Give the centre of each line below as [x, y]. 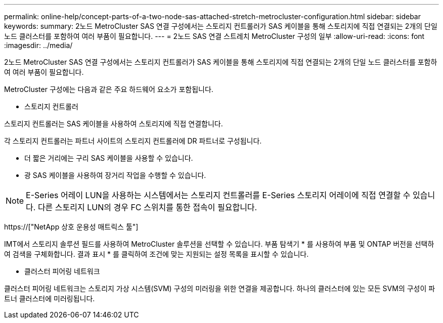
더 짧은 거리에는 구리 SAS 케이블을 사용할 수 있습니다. [109, 158]
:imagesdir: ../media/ [38, 45]
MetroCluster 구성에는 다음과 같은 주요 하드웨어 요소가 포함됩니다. [109, 89]
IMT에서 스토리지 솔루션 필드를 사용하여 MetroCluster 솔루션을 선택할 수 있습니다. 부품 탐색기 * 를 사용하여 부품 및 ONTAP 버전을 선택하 [219, 244]
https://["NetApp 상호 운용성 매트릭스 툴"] [71, 227]
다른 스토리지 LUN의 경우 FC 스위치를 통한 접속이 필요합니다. [147, 207]
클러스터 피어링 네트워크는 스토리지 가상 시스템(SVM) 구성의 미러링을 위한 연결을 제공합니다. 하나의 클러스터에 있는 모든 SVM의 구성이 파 [220, 288]
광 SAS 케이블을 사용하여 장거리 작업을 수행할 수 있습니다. [115, 175]
